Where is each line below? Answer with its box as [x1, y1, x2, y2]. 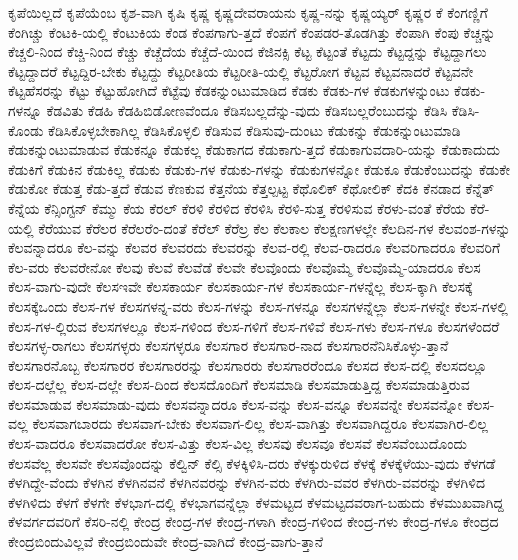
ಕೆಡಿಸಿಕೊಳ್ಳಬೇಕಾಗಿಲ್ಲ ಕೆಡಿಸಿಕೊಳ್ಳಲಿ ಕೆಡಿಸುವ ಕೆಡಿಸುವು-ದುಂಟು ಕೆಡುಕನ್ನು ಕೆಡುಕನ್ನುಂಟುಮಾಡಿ [48, 119, 461, 140]
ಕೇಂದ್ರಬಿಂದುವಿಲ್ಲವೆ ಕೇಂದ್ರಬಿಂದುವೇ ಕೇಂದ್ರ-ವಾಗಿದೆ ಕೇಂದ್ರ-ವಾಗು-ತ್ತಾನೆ [8, 531, 324, 552]
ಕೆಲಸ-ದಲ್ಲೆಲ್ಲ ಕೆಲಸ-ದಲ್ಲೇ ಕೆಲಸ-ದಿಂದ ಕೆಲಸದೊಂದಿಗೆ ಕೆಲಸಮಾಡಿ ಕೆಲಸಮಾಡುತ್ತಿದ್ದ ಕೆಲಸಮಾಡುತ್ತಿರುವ [8, 374, 470, 395]
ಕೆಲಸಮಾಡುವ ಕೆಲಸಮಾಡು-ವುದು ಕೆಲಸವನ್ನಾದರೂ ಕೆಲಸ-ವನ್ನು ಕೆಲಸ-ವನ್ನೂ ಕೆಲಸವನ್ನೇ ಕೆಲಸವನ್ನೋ [8, 393, 463, 414]
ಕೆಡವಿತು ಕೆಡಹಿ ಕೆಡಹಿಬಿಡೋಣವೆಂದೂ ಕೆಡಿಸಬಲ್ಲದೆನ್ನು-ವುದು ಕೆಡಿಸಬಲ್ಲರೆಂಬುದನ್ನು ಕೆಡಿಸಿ [46, 99, 448, 120]
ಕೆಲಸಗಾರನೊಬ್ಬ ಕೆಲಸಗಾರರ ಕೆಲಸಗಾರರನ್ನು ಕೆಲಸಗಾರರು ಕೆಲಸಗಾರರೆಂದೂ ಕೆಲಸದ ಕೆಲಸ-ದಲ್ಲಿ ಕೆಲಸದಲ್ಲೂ [8, 354, 487, 375]
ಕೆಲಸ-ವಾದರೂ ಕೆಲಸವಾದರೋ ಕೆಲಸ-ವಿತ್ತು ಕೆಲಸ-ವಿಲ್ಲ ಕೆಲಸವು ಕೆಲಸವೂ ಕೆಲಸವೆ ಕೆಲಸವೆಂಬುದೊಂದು [8, 433, 468, 454]
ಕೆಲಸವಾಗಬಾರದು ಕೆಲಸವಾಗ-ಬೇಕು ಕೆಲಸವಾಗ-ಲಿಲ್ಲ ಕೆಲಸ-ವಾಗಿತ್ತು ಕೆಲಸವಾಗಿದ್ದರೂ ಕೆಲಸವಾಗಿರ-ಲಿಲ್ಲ [32, 413, 488, 434]
